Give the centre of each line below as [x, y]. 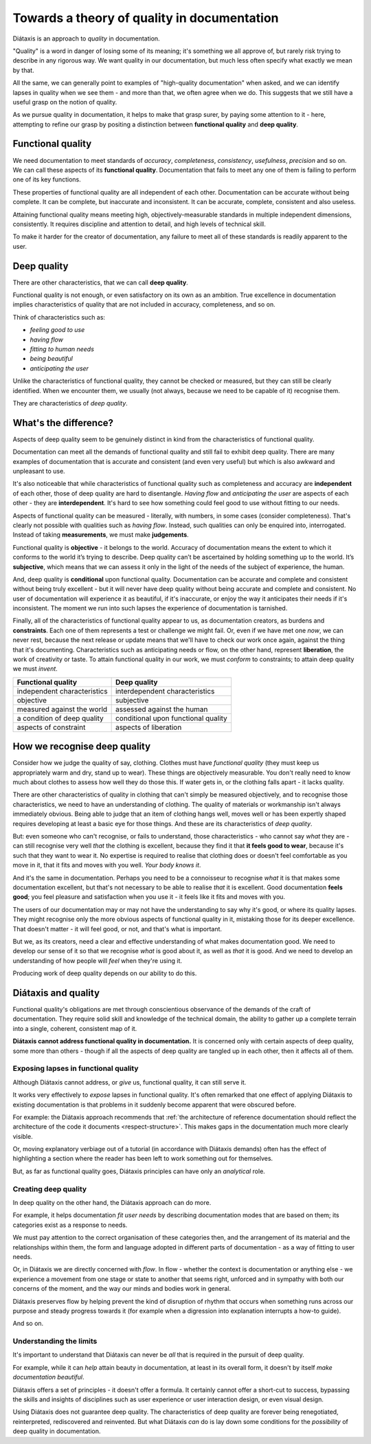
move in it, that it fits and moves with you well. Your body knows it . [107, 865]
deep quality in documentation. [57, 1431]
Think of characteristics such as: [59, 317]
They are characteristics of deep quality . [70, 403]
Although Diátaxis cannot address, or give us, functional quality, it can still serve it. [130, 1082]
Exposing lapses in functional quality [76, 1069]
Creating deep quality [50, 1189]
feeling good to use [57, 330]
